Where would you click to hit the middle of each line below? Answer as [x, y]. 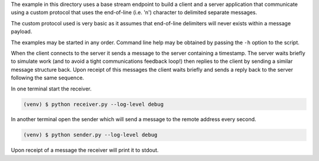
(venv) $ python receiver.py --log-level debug [93, 104]
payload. [22, 32]
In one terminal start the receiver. [51, 89]
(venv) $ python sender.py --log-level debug [90, 135]
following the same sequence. [48, 78]
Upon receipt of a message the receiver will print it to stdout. [85, 150]
